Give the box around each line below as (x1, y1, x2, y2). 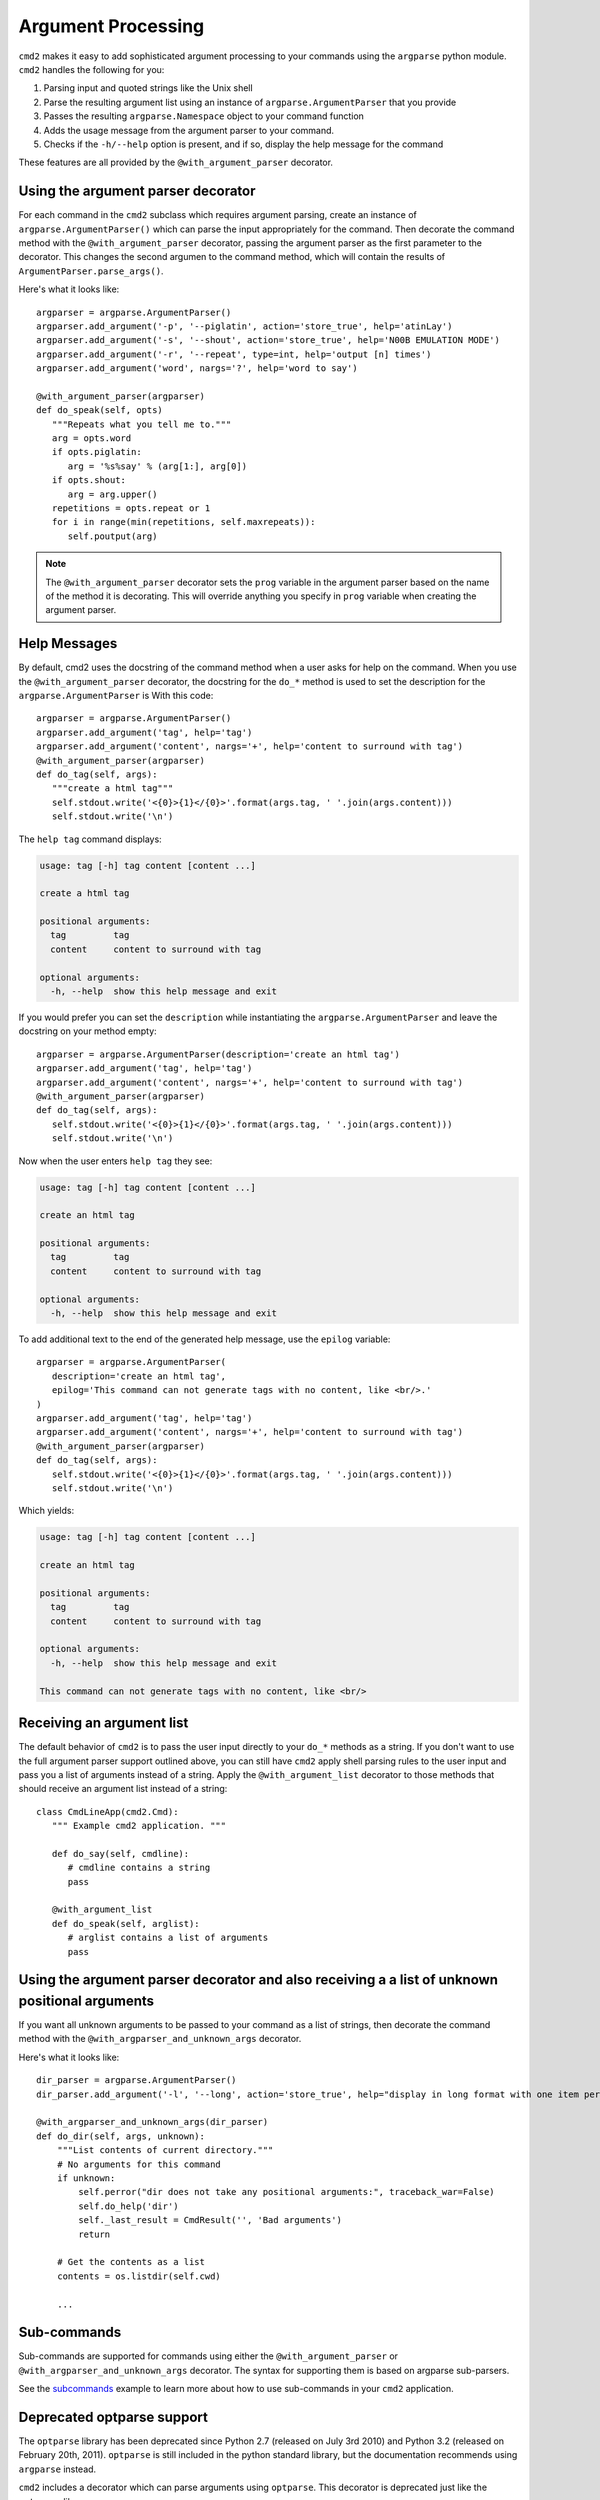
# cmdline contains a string (67, 1862, 211, 1874)
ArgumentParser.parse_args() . (18, 265, 164, 277)
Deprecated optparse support (18, 2409, 209, 2425)
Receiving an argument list (18, 1715, 189, 1732)
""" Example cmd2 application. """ (51, 1820, 227, 1832)
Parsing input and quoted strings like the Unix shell (43, 82, 254, 94)
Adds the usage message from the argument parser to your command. (43, 124, 335, 136)
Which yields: (18, 1505, 75, 1517)
